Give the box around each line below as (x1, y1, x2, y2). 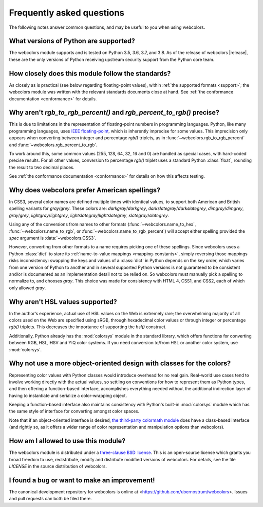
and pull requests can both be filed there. (9, 496, 92, 502)
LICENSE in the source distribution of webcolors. (9, 463, 107, 469)
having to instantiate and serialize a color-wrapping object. (9, 393, 127, 398)
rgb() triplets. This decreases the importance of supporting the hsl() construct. (9, 324, 167, 330)
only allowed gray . (9, 285, 46, 291)
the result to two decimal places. (9, 164, 75, 170)
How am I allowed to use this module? (9, 437, 126, 445)
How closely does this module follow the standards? (9, 69, 171, 77)
